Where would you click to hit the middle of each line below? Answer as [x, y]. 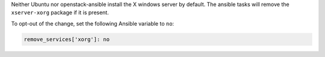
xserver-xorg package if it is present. [60, 12]
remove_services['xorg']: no [67, 39]
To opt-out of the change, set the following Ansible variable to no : [93, 23]
